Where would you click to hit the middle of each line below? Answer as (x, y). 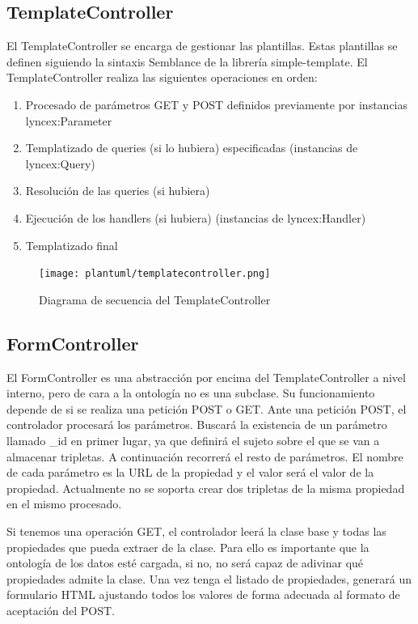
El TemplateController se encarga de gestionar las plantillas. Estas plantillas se (202, 46)
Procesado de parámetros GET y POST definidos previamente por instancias (217, 104)
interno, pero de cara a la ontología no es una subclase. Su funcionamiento (191, 393)
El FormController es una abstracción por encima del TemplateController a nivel (206, 377)
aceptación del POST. (61, 610)
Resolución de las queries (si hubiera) (118, 191)
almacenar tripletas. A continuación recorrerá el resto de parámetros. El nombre (205, 456)
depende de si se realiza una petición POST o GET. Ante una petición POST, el (207, 408)
